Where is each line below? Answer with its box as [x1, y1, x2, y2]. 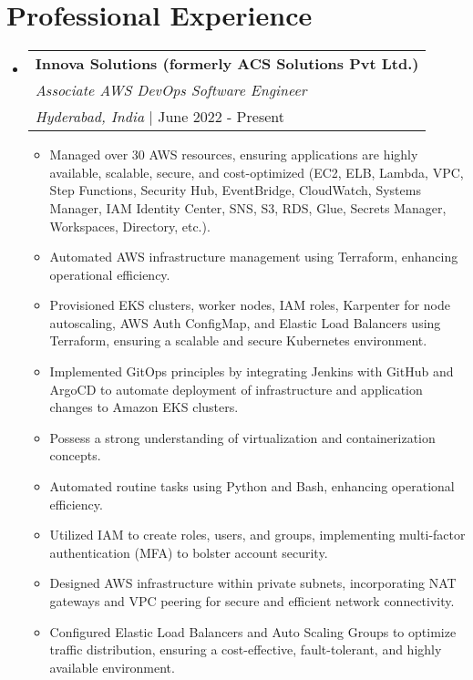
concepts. [49, 446, 101, 465]
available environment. [49, 657, 175, 676]
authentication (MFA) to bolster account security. [49, 542, 328, 562]
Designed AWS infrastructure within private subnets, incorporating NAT [49, 573, 457, 592]
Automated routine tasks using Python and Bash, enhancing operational [49, 477, 455, 496]
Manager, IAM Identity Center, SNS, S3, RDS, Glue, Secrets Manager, [49, 198, 447, 217]
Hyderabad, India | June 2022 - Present [35, 106, 284, 128]
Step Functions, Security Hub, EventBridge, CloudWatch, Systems [49, 180, 421, 200]
